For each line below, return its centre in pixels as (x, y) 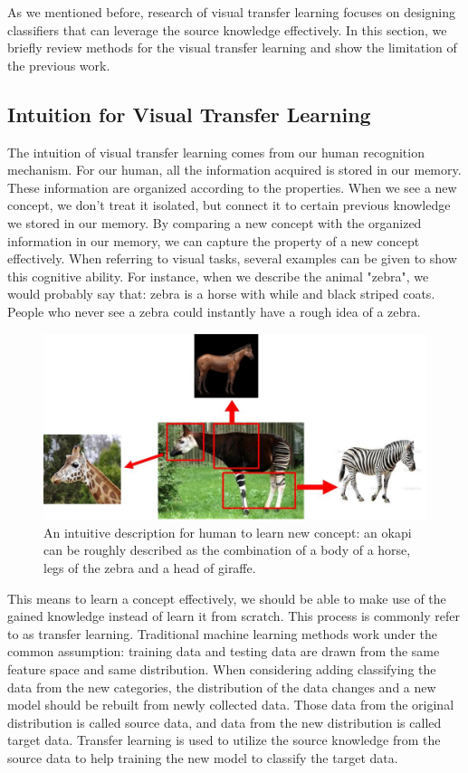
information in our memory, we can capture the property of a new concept (214, 240)
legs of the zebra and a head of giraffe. (150, 567)
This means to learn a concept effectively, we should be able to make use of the (227, 598)
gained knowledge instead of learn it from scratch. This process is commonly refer (234, 616)
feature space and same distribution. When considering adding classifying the (222, 668)
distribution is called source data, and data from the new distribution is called (224, 722)
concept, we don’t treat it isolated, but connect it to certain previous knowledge (229, 205)
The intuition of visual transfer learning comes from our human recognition (216, 152)
